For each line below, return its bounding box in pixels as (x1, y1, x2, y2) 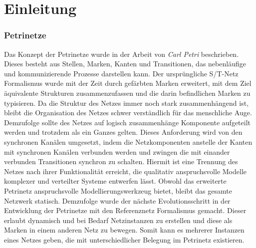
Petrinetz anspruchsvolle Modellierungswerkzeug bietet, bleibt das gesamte (4, 185, 232, 196)
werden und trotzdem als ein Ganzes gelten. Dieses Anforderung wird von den (4, 127, 243, 137)
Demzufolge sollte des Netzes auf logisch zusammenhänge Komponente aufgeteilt (4, 117, 251, 127)
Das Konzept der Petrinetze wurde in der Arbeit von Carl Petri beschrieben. (4, 48, 239, 59)
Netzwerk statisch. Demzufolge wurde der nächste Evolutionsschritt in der (4, 195, 231, 206)
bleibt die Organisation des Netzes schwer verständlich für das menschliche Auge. (4, 107, 252, 118)
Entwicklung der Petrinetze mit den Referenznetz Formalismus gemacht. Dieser (4, 205, 247, 216)
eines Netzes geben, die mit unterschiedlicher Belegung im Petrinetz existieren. (4, 234, 245, 245)
